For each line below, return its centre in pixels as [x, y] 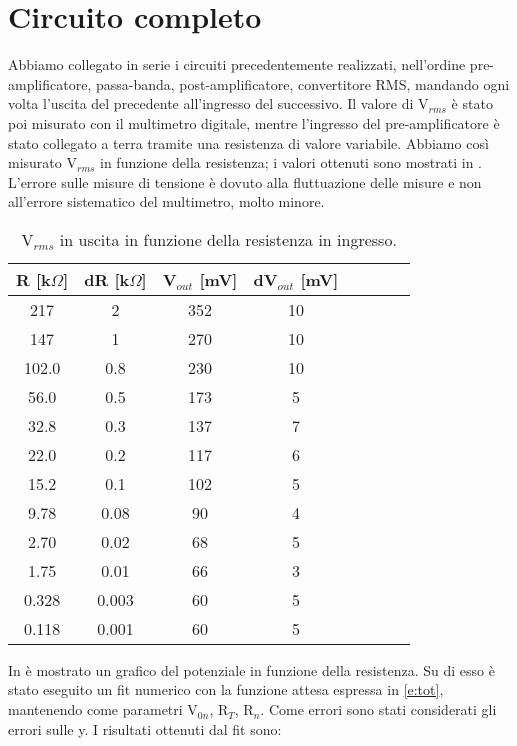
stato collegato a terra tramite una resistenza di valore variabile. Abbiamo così [248, 142]
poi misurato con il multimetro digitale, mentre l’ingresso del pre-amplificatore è [254, 122]
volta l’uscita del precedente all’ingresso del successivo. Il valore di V [218, 103]
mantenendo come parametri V [103, 709]
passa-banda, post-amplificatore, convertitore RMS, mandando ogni [302, 83]
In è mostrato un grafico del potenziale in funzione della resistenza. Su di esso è [251, 669]
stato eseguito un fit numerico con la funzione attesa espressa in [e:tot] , [226, 689]
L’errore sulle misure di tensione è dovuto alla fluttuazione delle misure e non [245, 181]
